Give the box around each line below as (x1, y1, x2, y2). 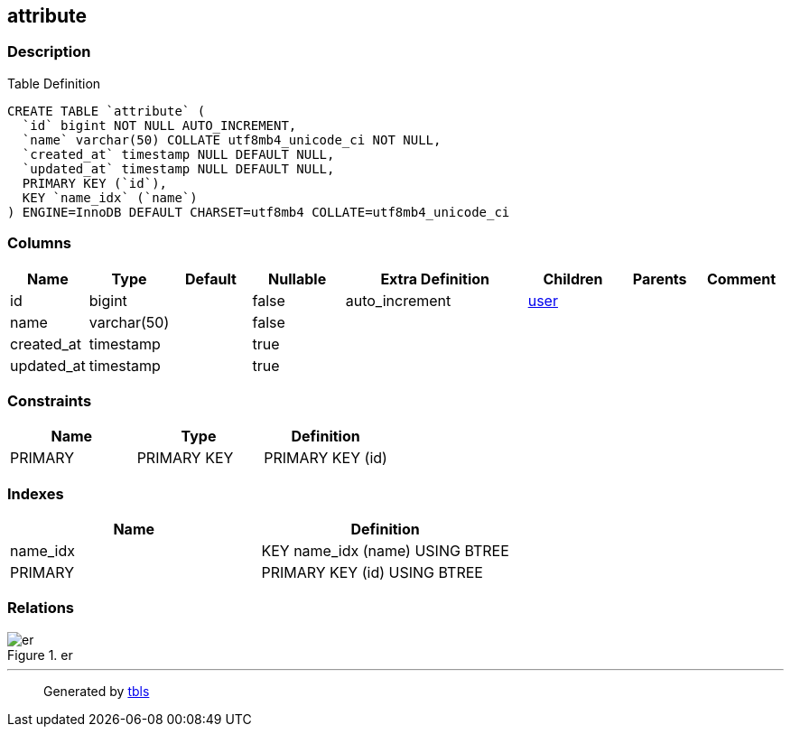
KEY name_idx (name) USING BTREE (261, 542, 509, 561)
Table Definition (7, 75, 101, 91)
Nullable (268, 269, 327, 288)
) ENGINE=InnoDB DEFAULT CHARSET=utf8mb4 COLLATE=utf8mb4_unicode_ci (7, 204, 510, 219)
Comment (706, 269, 777, 288)
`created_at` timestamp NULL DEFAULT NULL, (22, 146, 335, 162)
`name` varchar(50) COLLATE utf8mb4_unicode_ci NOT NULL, (22, 132, 442, 147)
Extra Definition (380, 269, 490, 288)
